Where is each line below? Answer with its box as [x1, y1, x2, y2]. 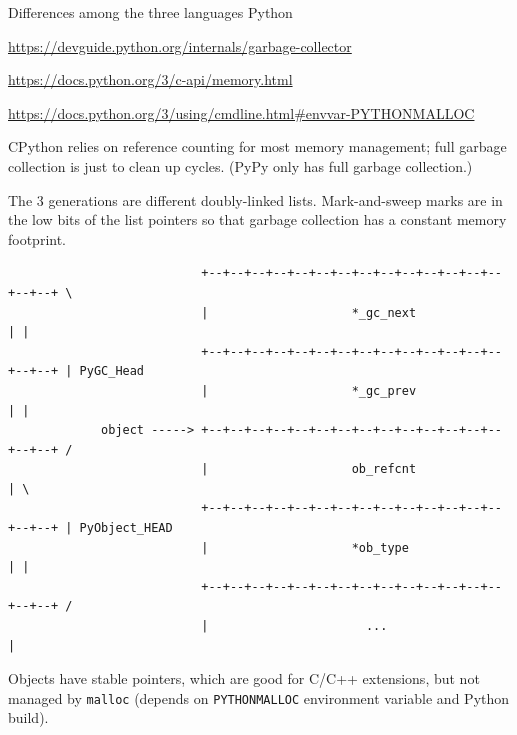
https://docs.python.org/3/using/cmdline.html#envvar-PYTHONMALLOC [8, 102, 475, 123]
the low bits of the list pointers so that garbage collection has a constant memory [8, 209, 507, 230]
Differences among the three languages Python [8, 2, 293, 22]
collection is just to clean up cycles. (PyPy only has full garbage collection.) [8, 155, 473, 176]
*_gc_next [351, 305, 417, 320]
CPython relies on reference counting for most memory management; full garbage [8, 136, 507, 157]
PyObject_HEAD [79, 521, 173, 536]
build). [8, 707, 49, 728]
